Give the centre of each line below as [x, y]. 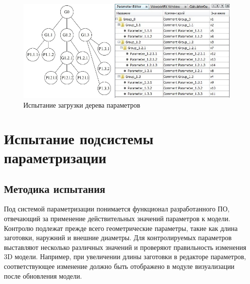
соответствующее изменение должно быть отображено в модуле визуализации [119, 266]
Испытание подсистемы [79, 138]
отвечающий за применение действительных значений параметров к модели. [117, 218]
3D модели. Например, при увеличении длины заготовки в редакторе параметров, [125, 256]
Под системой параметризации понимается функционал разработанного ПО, [117, 209]
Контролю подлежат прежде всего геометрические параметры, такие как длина [121, 228]
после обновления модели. [43, 275]
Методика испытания [55, 188]
